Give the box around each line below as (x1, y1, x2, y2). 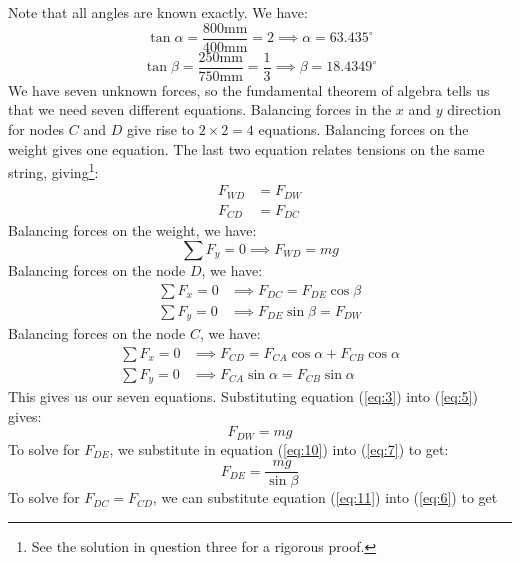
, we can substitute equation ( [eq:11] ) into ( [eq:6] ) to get (152, 487, 498, 508)
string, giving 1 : (8, 159, 99, 182)
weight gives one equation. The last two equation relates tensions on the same (8, 138, 485, 159)
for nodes (8, 118, 65, 139)
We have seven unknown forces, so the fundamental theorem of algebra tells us (8, 79, 490, 100)
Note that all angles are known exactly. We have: (8, 2, 308, 22)
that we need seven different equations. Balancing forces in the (8, 99, 392, 120)
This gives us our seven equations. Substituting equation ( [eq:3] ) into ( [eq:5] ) (8, 386, 478, 407)
